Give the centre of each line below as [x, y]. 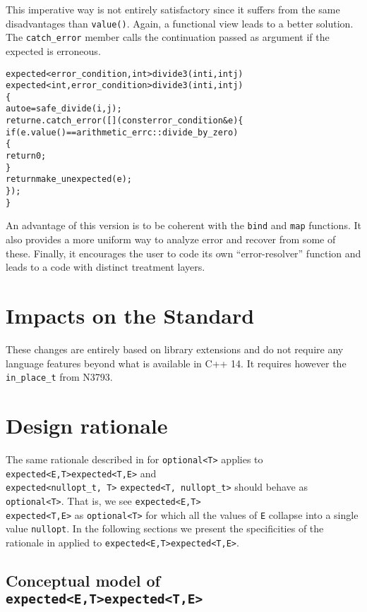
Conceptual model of [83, 580]
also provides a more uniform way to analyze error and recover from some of [171, 239]
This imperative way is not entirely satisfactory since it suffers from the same [173, 9]
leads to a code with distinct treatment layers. [106, 267]
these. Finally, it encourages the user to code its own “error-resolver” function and [183, 253]
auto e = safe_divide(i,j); [64, 109]
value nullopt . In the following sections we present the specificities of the [165, 528]
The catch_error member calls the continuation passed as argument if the [168, 37]
